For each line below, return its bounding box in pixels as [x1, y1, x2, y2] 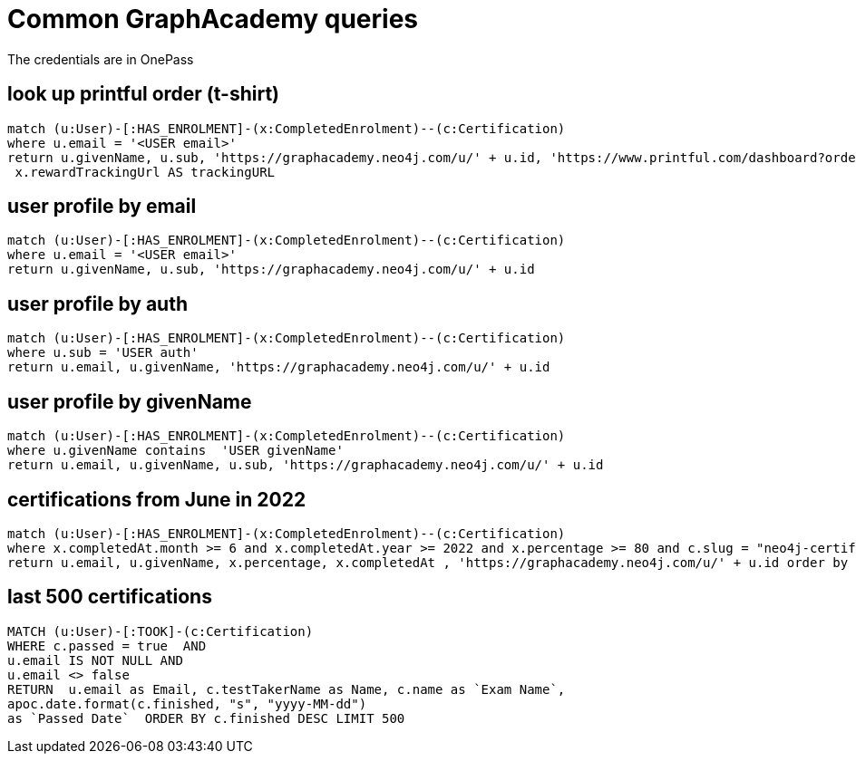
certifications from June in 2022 [7, 487, 306, 511]
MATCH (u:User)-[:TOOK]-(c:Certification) [7, 623, 314, 639]
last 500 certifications [7, 585, 212, 609]
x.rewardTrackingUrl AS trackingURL [15, 164, 276, 179]
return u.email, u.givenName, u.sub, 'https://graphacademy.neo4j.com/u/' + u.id [7, 458, 604, 473]
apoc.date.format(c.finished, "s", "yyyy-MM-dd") [7, 696, 367, 711]
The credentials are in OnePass [7, 51, 194, 67]
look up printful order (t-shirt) [7, 82, 280, 106]
